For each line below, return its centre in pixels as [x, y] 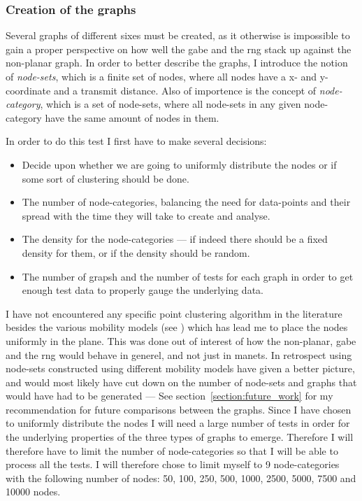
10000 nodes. [33, 492]
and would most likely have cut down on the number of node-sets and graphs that [181, 382]
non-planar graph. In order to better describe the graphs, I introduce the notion [177, 63]
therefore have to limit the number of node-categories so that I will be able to [172, 450]
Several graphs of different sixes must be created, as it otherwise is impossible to [178, 35]
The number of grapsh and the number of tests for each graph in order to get [188, 276]
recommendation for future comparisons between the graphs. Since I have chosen [179, 409]
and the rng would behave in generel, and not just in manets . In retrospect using [179, 354]
